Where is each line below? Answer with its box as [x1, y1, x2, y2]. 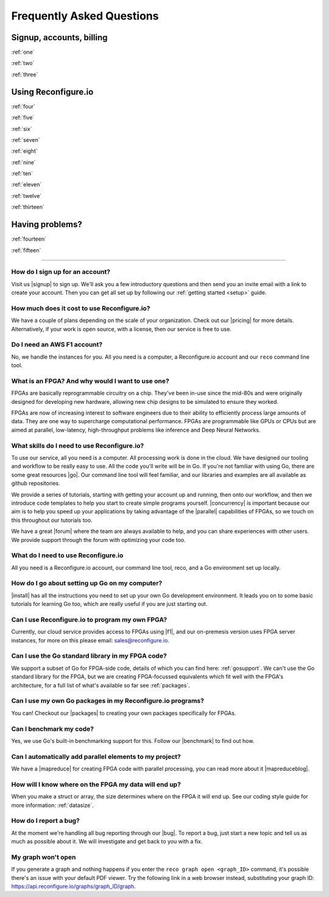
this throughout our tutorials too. [11, 516, 93, 524]
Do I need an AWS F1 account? [11, 340, 103, 349]
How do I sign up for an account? [11, 268, 111, 276]
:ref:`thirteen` [11, 203, 45, 211]
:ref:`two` [11, 60, 35, 67]
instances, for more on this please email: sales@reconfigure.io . [11, 636, 170, 644]
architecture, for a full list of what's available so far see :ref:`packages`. [11, 681, 190, 689]
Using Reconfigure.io [11, 86, 94, 97]
